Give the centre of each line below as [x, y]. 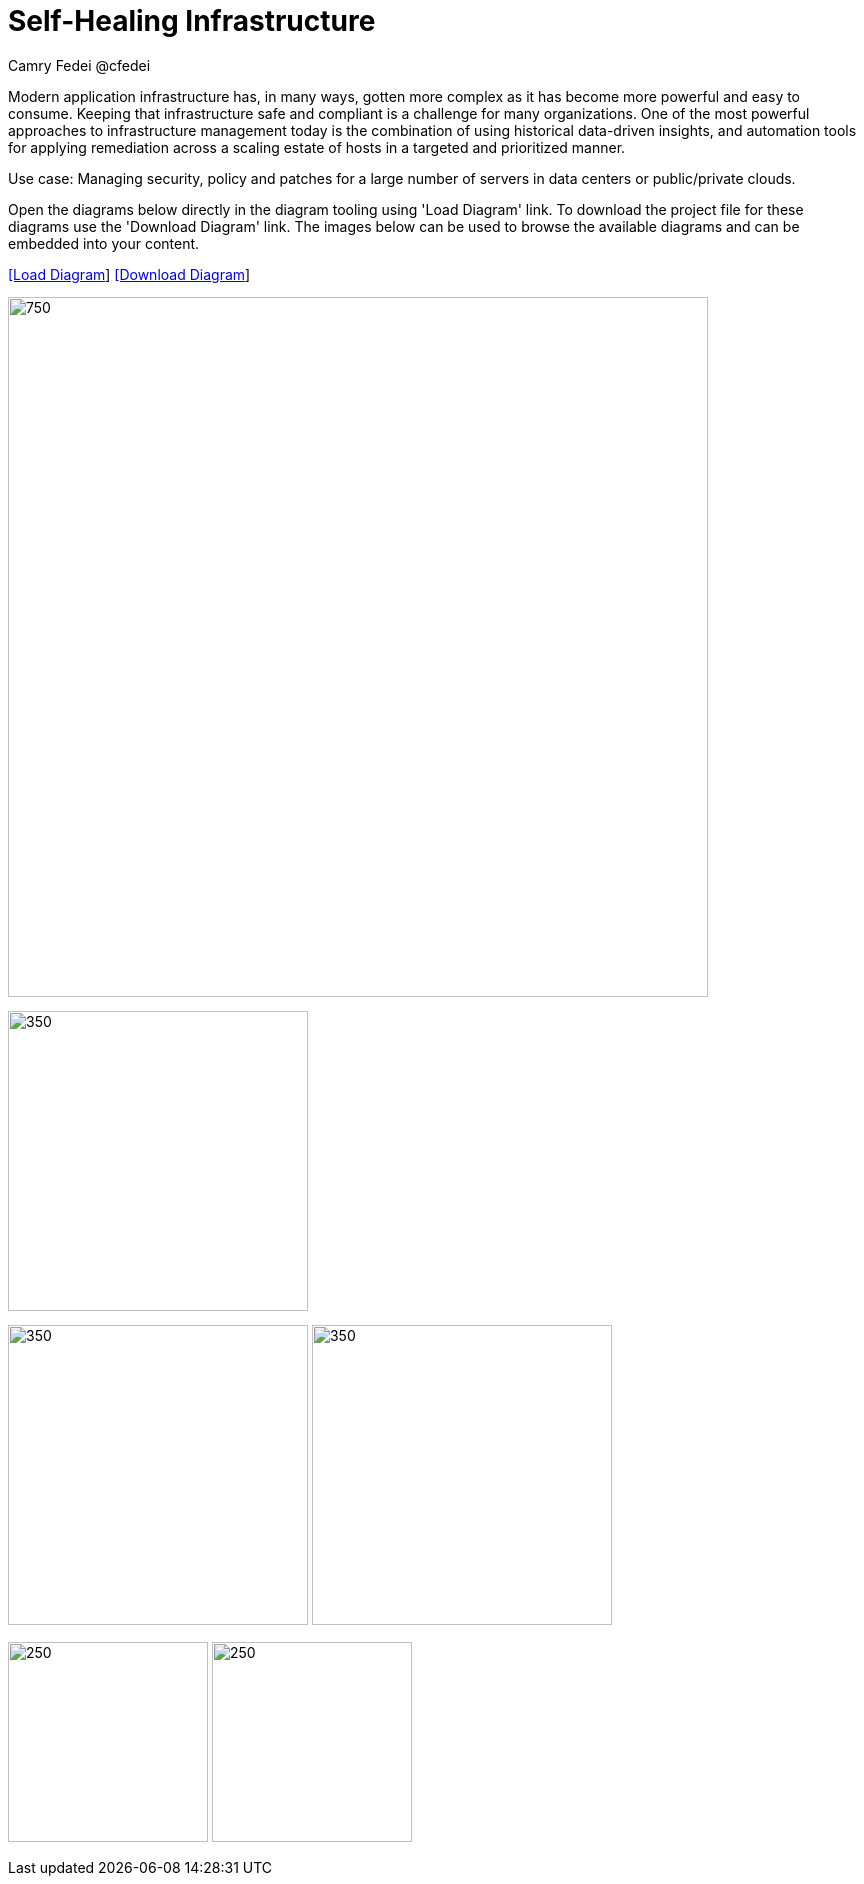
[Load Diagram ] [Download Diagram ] [129, 274]
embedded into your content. [104, 243]
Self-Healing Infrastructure [192, 21]
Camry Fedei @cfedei [79, 65]
